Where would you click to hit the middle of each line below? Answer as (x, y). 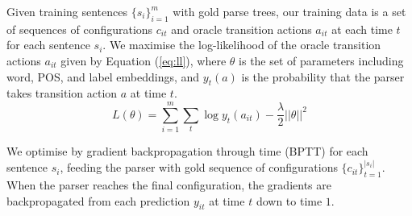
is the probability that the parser (323, 76)
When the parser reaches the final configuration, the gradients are (169, 184)
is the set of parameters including (321, 60)
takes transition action (62, 93)
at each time (362, 29)
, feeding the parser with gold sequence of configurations (199, 167)
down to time (289, 200)
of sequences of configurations (80, 29)
